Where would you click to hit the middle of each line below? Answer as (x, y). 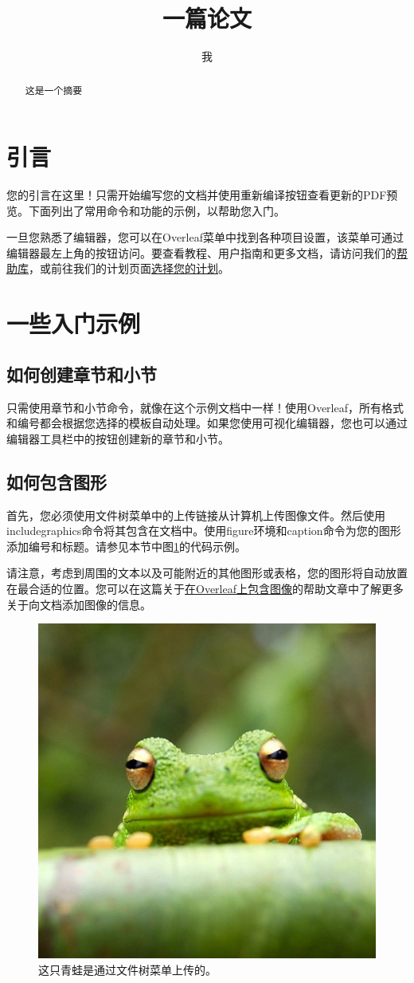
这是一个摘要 (54, 90)
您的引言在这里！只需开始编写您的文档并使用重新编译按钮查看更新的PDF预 (202, 195)
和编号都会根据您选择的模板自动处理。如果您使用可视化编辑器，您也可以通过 (207, 423)
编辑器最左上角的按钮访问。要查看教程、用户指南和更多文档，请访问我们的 (201, 252)
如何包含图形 (57, 481)
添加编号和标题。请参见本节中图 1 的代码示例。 (126, 546)
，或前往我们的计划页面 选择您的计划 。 (129, 268)
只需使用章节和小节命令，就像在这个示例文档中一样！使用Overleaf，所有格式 (205, 407)
